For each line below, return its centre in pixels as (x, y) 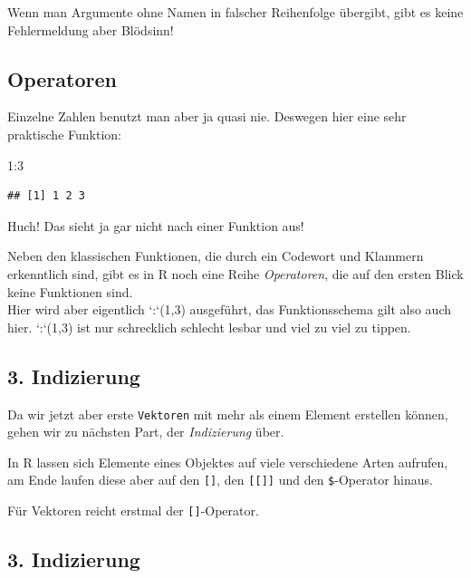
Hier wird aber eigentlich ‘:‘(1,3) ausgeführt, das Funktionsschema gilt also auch (229, 309)
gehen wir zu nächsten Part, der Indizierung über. (146, 432)
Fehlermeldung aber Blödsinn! (91, 29)
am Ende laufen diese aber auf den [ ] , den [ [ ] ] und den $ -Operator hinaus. (220, 480)
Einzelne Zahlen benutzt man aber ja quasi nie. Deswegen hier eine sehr (207, 116)
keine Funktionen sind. (70, 291)
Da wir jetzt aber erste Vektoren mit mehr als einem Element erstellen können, (228, 414)
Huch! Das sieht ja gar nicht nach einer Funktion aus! (156, 225)
